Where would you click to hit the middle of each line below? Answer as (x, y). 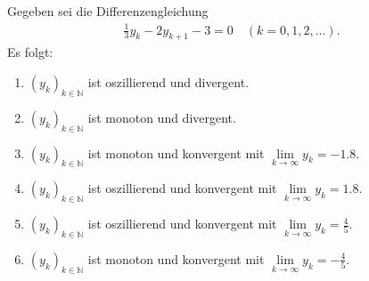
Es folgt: (30, 52)
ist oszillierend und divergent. (168, 81)
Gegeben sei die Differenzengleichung (108, 11)
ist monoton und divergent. (162, 117)
